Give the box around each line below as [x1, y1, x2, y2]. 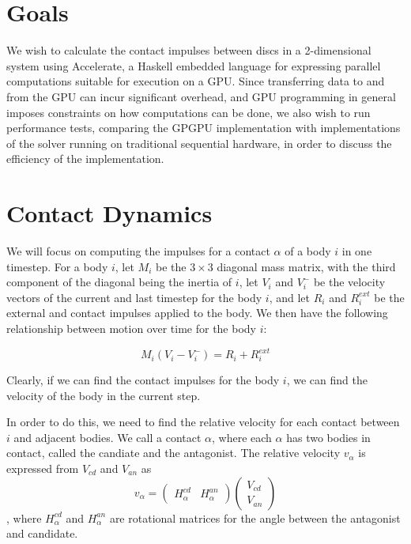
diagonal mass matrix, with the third [217, 258, 396, 274]
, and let [269, 289, 311, 305]
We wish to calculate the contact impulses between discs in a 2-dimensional [6, 42, 371, 59]
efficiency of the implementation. [6, 150, 164, 167]
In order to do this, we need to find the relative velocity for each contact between [6, 414, 400, 430]
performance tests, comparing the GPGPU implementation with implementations [6, 119, 401, 136]
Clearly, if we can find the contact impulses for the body [6, 372, 280, 388]
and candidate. [6, 525, 78, 542]
